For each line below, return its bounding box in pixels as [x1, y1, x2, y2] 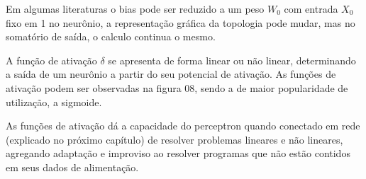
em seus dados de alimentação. [6, 159, 139, 174]
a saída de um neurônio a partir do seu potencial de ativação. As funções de [6, 67, 336, 81]
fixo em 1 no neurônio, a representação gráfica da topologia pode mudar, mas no [6, 15, 355, 30]
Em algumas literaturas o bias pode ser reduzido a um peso [6, 1, 265, 16]
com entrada [284, 1, 338, 16]
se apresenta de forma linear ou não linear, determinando [108, 52, 356, 67]
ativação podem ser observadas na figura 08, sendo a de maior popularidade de [6, 80, 348, 95]
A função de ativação [6, 52, 97, 67]
